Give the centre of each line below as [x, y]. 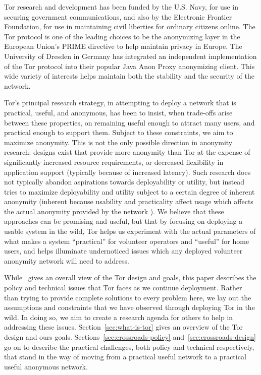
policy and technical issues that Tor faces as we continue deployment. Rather [123, 288]
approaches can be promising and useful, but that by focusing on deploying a [123, 221]
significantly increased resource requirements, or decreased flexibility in [114, 162]
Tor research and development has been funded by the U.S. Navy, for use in [121, 7]
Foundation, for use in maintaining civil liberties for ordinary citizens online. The [130, 26]
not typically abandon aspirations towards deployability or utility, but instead [124, 182]
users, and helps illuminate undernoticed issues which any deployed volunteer [123, 251]
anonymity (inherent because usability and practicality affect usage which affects [129, 201]
